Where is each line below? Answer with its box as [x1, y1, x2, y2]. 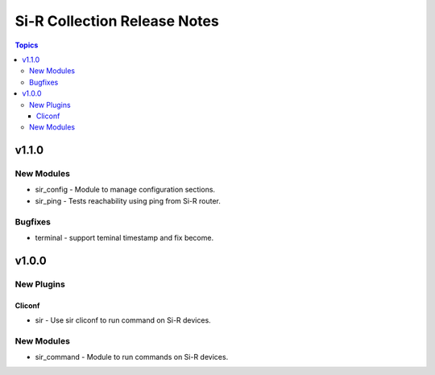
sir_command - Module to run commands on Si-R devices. [35, 352, 229, 362]
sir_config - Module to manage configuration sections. [35, 185, 216, 195]
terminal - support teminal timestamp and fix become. [35, 233, 213, 242]
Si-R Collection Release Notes [14, 12, 219, 30]
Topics [14, 40, 39, 50]
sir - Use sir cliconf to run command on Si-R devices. [35, 315, 211, 325]
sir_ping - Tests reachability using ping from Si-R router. [35, 196, 221, 205]
